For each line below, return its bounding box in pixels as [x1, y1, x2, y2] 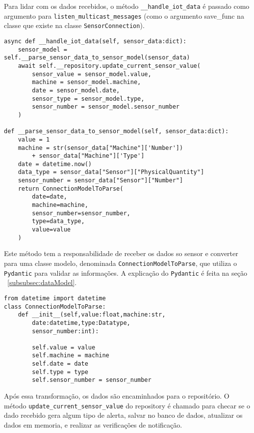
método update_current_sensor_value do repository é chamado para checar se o [4, 400, 250, 410]
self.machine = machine [32, 352, 109, 359]
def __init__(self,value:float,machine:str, [18, 311, 166, 318]
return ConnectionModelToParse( [18, 185, 124, 192]
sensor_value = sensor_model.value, [32, 70, 152, 78]
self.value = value [32, 344, 96, 351]
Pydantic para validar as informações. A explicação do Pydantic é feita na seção [4, 267, 247, 278]
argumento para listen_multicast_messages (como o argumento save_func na [4, 10, 244, 21]
